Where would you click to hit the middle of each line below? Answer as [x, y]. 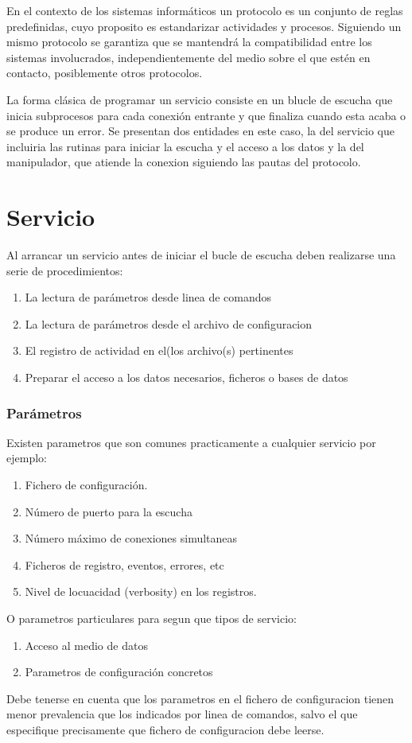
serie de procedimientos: [65, 270]
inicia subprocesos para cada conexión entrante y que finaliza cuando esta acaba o [206, 115]
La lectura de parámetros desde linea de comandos [148, 297]
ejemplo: [27, 458]
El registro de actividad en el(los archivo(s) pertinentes [159, 350]
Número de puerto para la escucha [109, 511]
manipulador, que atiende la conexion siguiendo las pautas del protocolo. [184, 162]
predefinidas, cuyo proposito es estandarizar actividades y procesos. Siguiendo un [204, 26]
